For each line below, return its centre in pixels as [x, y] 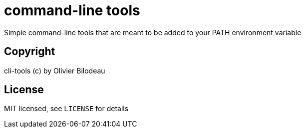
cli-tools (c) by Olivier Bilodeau [55, 70]
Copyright [30, 52]
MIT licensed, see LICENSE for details [66, 109]
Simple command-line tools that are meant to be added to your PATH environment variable [153, 32]
